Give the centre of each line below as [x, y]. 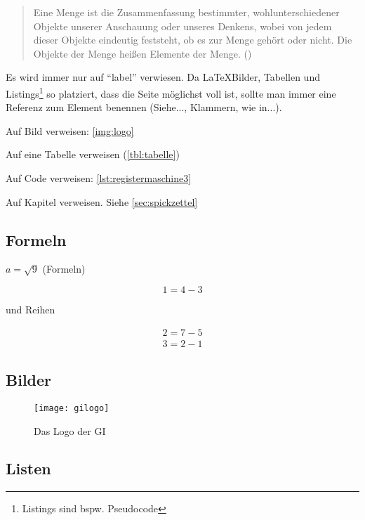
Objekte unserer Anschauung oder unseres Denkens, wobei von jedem [182, 26]
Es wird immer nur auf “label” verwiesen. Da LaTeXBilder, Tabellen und [163, 77]
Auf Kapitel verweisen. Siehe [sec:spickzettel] [102, 201]
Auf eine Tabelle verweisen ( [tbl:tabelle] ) [93, 154]
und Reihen [31, 309]
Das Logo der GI [70, 430]
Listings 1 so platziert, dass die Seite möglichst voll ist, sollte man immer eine [171, 92]
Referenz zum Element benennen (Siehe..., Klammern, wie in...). [144, 107]
